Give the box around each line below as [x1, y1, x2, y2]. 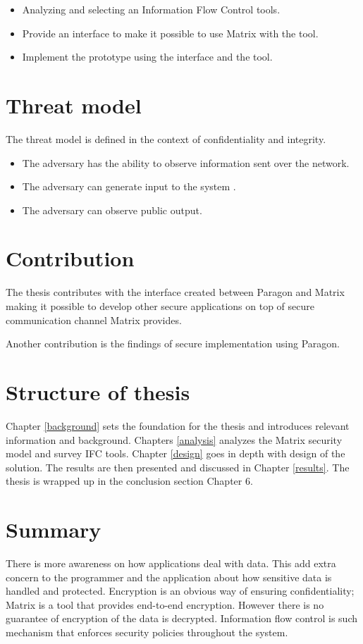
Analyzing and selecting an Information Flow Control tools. [22, 2, 281, 16]
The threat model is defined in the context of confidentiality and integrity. [6, 131, 326, 146]
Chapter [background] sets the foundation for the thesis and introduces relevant [6, 418, 350, 433]
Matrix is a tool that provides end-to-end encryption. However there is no [6, 597, 324, 612]
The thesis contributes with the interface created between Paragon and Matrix [6, 285, 345, 299]
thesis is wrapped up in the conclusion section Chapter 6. [6, 473, 253, 488]
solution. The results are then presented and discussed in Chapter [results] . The [6, 459, 350, 474]
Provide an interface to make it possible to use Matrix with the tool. [22, 25, 319, 40]
